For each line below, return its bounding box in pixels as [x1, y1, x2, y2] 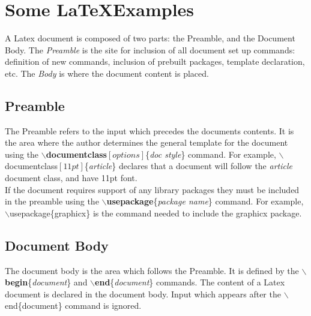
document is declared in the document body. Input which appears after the [5, 287, 281, 300]
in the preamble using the [5, 195, 99, 207]
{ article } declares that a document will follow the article [84, 159, 292, 172]
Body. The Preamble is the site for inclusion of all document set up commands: [5, 43, 295, 56]
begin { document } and [5, 276, 88, 288]
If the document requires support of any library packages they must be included [5, 183, 300, 195]
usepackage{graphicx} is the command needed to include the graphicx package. [9, 206, 302, 219]
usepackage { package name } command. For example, [106, 195, 304, 207]
